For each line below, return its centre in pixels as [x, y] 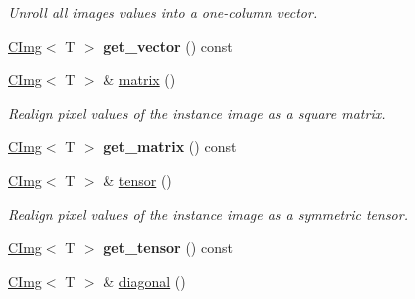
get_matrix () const [170, 146]
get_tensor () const [168, 247]
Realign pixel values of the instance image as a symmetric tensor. [208, 213]
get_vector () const [168, 45]
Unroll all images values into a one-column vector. [163, 12]
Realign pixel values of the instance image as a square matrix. [197, 112]
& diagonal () [144, 280]
